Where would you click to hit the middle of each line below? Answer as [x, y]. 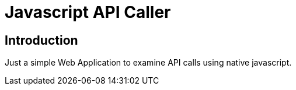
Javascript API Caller [88, 12]
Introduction [41, 40]
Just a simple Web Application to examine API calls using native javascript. [148, 63]
